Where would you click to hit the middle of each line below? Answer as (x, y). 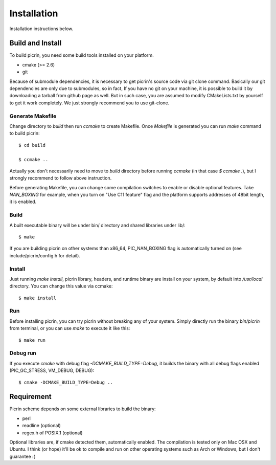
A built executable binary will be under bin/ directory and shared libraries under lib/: (98, 225)
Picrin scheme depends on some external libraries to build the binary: (83, 409)
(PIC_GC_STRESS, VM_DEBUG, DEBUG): (52, 370)
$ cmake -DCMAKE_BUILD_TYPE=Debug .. (66, 382)
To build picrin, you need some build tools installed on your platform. (82, 55)
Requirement (31, 397)
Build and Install (36, 43)
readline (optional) (41, 426)
